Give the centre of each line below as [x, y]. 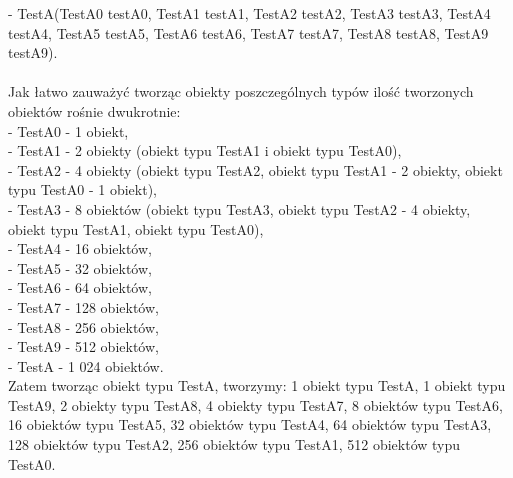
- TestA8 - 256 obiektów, [83, 326]
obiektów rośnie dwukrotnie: [94, 110]
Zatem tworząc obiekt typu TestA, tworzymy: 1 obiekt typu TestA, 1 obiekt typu [257, 385]
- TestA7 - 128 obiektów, [83, 306]
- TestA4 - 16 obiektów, [80, 248]
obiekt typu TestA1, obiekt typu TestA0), [136, 228]
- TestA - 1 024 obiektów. [86, 365]
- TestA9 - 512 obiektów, [83, 346]
